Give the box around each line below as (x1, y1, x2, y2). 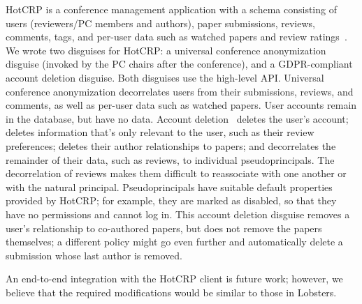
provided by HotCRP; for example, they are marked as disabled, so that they (6, 193, 337, 208)
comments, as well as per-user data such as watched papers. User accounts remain (6, 98, 357, 112)
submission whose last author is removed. (6, 248, 182, 262)
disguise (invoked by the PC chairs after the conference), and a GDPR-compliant (6, 56, 353, 71)
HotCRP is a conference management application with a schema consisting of (6, 2, 337, 16)
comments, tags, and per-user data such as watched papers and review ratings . (6, 29, 347, 44)
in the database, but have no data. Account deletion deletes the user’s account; (6, 111, 349, 126)
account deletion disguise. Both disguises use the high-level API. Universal (6, 70, 324, 84)
